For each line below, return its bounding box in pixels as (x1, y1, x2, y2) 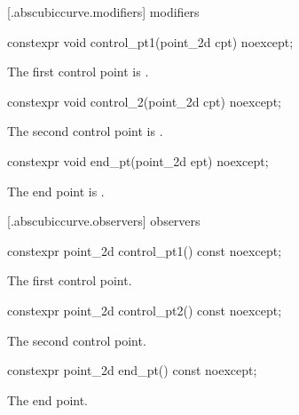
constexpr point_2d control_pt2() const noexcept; (7, 300, 282, 319)
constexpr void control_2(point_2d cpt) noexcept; (7, 92, 281, 110)
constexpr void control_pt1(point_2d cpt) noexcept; (7, 32, 294, 51)
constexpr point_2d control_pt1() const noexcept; (7, 241, 282, 259)
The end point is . (7, 181, 105, 200)
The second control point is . (7, 122, 163, 140)
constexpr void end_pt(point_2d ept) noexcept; (7, 151, 269, 170)
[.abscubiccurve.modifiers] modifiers (7, 3, 200, 20)
